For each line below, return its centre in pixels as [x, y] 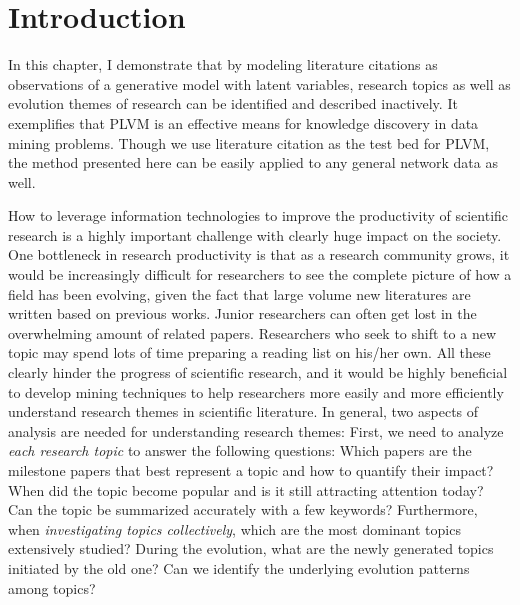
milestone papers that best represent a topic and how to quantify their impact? [251, 470]
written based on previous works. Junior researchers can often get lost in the [242, 313]
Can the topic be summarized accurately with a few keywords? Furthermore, [243, 509]
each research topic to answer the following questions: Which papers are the [240, 450]
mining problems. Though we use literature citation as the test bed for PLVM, [249, 142]
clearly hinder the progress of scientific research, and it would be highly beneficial [258, 372]
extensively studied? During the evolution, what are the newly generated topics [251, 548]
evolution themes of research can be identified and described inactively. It [233, 103]
